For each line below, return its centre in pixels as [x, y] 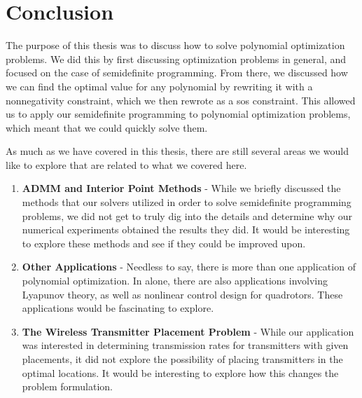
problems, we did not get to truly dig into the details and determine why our [187, 215]
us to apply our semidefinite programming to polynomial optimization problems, [178, 114]
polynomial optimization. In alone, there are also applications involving [175, 281]
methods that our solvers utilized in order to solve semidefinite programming [187, 202]
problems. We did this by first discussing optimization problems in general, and [176, 59]
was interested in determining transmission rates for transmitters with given [185, 345]
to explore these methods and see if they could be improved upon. [164, 243]
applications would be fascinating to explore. [118, 308]
